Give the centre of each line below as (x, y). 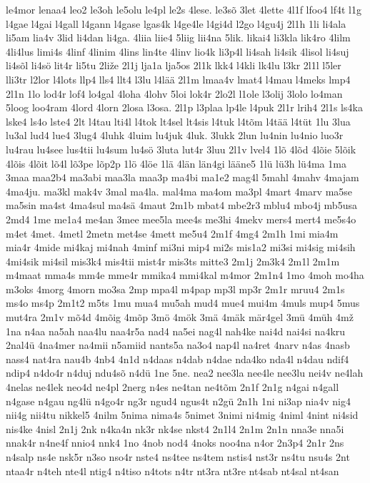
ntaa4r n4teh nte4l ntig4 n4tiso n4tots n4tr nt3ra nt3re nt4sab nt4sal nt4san (172, 471)
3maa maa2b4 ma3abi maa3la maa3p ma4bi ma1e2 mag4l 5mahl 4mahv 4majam (182, 177)
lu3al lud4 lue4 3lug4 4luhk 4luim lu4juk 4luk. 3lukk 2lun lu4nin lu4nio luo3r (175, 135)
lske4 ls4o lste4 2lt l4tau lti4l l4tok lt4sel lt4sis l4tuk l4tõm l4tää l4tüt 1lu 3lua (178, 121)
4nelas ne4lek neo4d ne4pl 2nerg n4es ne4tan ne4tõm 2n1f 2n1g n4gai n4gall (172, 387)
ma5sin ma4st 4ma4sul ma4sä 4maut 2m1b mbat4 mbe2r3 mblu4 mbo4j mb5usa (181, 205)
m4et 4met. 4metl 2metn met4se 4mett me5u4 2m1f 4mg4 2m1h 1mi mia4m (172, 233)
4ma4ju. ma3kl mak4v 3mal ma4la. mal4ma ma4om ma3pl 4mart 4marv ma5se (179, 191)
